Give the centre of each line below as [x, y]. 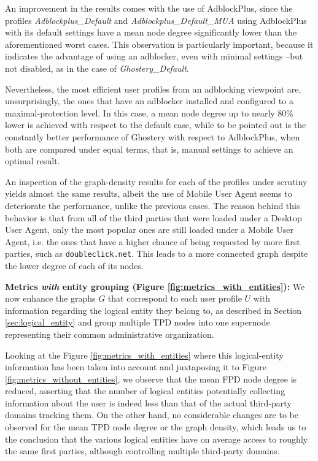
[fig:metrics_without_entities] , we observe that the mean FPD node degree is [151, 379]
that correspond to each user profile [175, 298]
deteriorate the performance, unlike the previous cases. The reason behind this [153, 205]
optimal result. [33, 161]
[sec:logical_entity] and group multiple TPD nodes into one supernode [138, 322]
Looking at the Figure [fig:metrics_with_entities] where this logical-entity [144, 355]
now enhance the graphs [50, 298]
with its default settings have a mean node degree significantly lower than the [151, 32]
